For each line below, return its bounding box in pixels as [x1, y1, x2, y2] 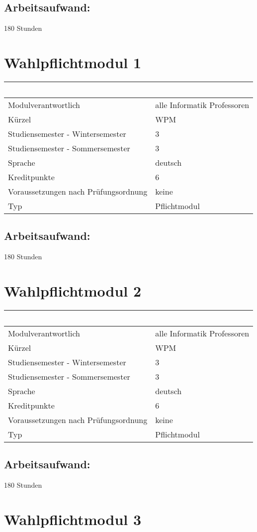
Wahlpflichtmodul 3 [4, 509, 142, 529]
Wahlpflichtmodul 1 [4, 52, 142, 72]
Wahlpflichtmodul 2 [4, 280, 142, 301]
